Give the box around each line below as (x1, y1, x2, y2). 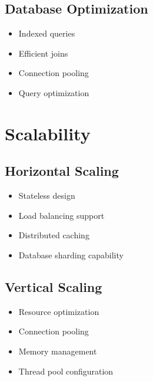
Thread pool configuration (18, 364, 114, 377)
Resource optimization (18, 305, 99, 317)
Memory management (18, 344, 97, 357)
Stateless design (18, 189, 75, 202)
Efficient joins (18, 47, 68, 59)
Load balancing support (18, 209, 105, 221)
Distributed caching (18, 229, 89, 241)
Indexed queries (18, 27, 75, 40)
